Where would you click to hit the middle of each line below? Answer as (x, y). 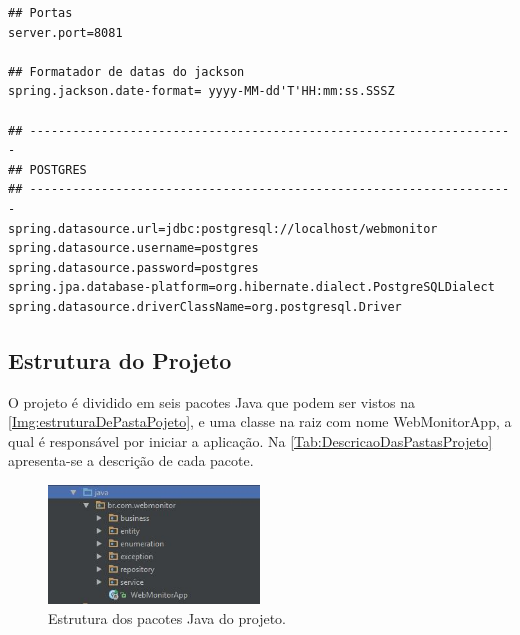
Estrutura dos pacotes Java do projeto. (167, 617)
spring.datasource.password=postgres (133, 267)
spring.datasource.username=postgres (133, 248)
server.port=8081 (65, 32)
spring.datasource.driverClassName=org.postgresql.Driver (205, 306)
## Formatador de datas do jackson (126, 71)
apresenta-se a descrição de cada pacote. (131, 460)
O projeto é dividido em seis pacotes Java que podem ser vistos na (212, 401)
